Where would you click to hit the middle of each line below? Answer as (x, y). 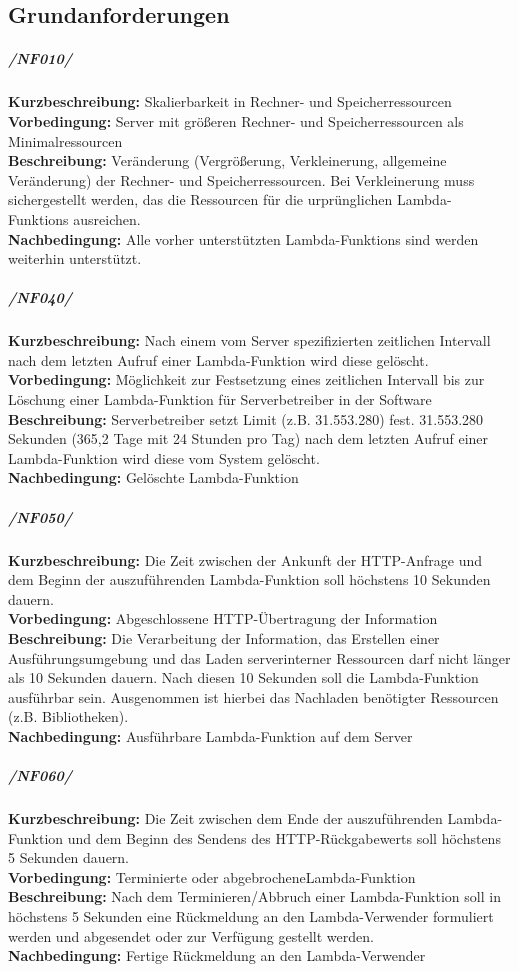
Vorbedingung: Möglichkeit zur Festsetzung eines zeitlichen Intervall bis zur (246, 379)
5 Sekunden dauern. (69, 857)
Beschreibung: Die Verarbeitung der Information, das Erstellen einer (224, 637)
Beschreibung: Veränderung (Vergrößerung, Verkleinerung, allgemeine (227, 160)
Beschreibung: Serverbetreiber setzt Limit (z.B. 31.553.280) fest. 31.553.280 (246, 418)
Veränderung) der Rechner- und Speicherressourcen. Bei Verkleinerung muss (241, 179)
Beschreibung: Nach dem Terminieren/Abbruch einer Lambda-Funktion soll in (254, 896)
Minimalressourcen (65, 140)
